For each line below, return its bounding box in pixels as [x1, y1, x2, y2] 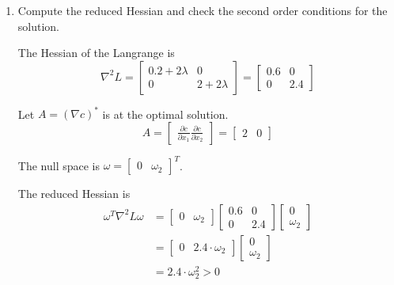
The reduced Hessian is [17, 185, 131, 202]
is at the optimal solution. [102, 105, 229, 122]
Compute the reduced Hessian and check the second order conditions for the [17, 2, 388, 18]
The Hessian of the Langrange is [17, 44, 175, 61]
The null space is [17, 157, 100, 173]
